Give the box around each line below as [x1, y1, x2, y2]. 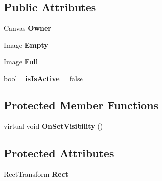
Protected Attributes [4, 145, 114, 160]
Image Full [4, 56, 38, 67]
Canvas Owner [4, 23, 51, 33]
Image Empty [4, 39, 48, 50]
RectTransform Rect [4, 168, 68, 179]
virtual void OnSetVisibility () [4, 120, 103, 131]
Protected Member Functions [4, 97, 159, 112]
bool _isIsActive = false [4, 73, 83, 83]
